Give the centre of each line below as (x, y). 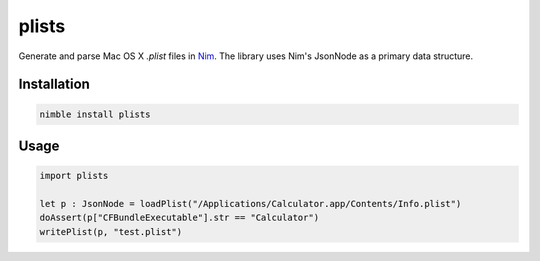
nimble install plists (95, 114)
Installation (54, 84)
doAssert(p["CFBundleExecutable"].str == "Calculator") (179, 218)
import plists (74, 176)
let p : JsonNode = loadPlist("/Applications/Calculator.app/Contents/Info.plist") (250, 203)
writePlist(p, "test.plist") (111, 231)
